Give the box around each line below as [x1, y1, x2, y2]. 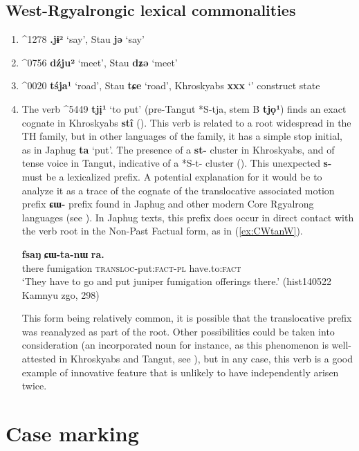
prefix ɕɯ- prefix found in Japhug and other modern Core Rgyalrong [21, 196, 314, 211]
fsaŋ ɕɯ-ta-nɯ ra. [21, 246, 104, 261]
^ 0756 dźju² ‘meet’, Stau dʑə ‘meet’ [21, 55, 178, 69]
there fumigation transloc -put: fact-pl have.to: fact [21, 260, 241, 275]
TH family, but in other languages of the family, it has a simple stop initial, [21, 129, 342, 143]
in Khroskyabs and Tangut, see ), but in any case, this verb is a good [59, 351, 353, 366]
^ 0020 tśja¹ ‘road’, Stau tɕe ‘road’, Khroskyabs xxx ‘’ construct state [21, 78, 320, 93]
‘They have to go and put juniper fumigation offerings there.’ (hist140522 [21, 274, 331, 288]
